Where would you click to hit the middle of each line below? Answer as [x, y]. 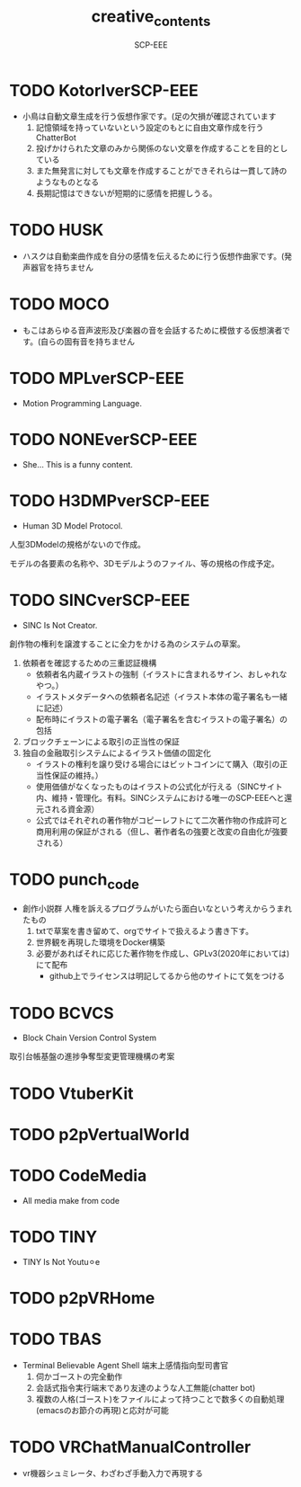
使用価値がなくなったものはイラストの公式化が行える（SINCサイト [159, 786]
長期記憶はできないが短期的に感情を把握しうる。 [126, 193]
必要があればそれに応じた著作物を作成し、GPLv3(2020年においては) [163, 954]
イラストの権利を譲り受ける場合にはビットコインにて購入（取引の [158, 764]
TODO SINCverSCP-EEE [100, 601]
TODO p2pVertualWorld [100, 1134]
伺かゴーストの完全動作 [79, 1376]
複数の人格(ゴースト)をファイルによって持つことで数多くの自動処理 [160, 1399]
